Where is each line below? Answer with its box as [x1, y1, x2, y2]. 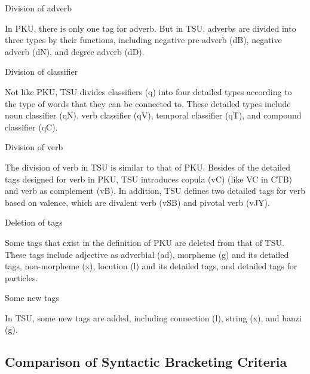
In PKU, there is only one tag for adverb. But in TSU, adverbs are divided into [5, 22, 296, 34]
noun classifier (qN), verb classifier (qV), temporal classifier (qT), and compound [5, 109, 302, 121]
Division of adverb [5, 2, 72, 14]
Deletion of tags [5, 216, 63, 229]
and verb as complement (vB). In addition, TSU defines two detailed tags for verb [5, 184, 305, 197]
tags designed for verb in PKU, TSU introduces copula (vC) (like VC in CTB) [5, 172, 293, 185]
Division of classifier [5, 65, 78, 78]
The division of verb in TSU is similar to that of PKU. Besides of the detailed [5, 160, 291, 173]
